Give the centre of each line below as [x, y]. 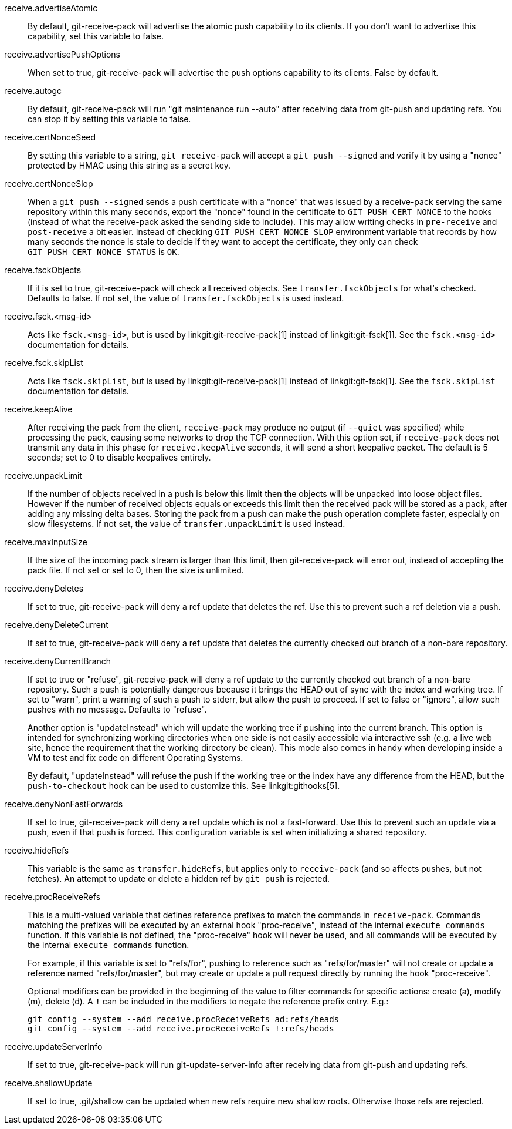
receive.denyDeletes [44, 588]
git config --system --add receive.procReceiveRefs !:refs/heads [181, 1029]
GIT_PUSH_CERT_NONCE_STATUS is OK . [104, 252]
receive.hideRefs [37, 850]
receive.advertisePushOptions [62, 54]
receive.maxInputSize [46, 542]
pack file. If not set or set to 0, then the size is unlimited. [136, 570]
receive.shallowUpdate [48, 1083]
